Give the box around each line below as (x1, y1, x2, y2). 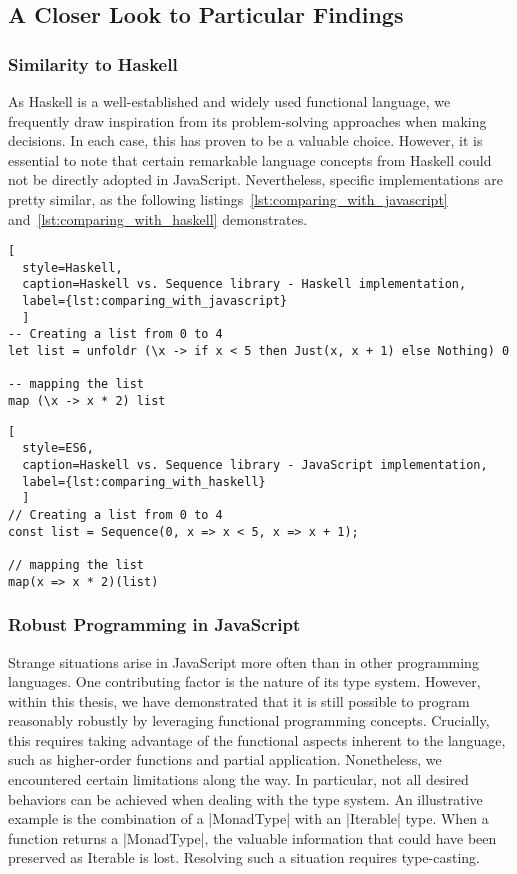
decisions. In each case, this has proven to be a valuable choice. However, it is (8, 130, 483, 151)
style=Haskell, (22, 260, 123, 275)
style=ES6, (22, 441, 94, 456)
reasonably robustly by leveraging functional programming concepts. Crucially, (8, 710, 490, 731)
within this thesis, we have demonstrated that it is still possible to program (8, 690, 470, 711)
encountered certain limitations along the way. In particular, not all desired (8, 769, 469, 790)
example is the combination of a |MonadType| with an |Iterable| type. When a (8, 808, 489, 829)
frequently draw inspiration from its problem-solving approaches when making (8, 110, 487, 131)
